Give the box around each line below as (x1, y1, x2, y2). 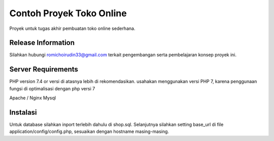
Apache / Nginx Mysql (9, 95, 56, 101)
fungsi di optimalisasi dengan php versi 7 (9, 85, 95, 91)
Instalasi (9, 108, 38, 117)
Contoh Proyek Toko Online (9, 8, 127, 19)
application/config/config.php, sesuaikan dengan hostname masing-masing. (9, 128, 169, 134)
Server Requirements (9, 65, 79, 74)
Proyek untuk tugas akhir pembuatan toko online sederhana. (9, 25, 135, 31)
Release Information (9, 39, 75, 47)
